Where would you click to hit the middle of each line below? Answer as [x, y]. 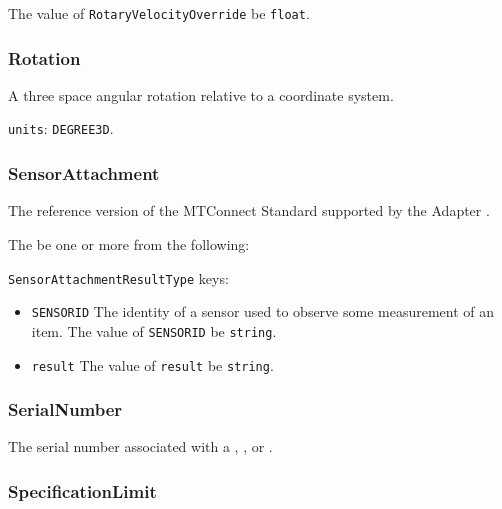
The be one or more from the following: [129, 243]
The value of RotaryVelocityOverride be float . [159, 13]
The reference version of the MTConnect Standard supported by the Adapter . [249, 210]
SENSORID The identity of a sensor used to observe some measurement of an [263, 311]
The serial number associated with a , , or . [140, 446]
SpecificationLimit [82, 490]
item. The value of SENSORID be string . [154, 330]
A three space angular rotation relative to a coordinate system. [201, 94]
